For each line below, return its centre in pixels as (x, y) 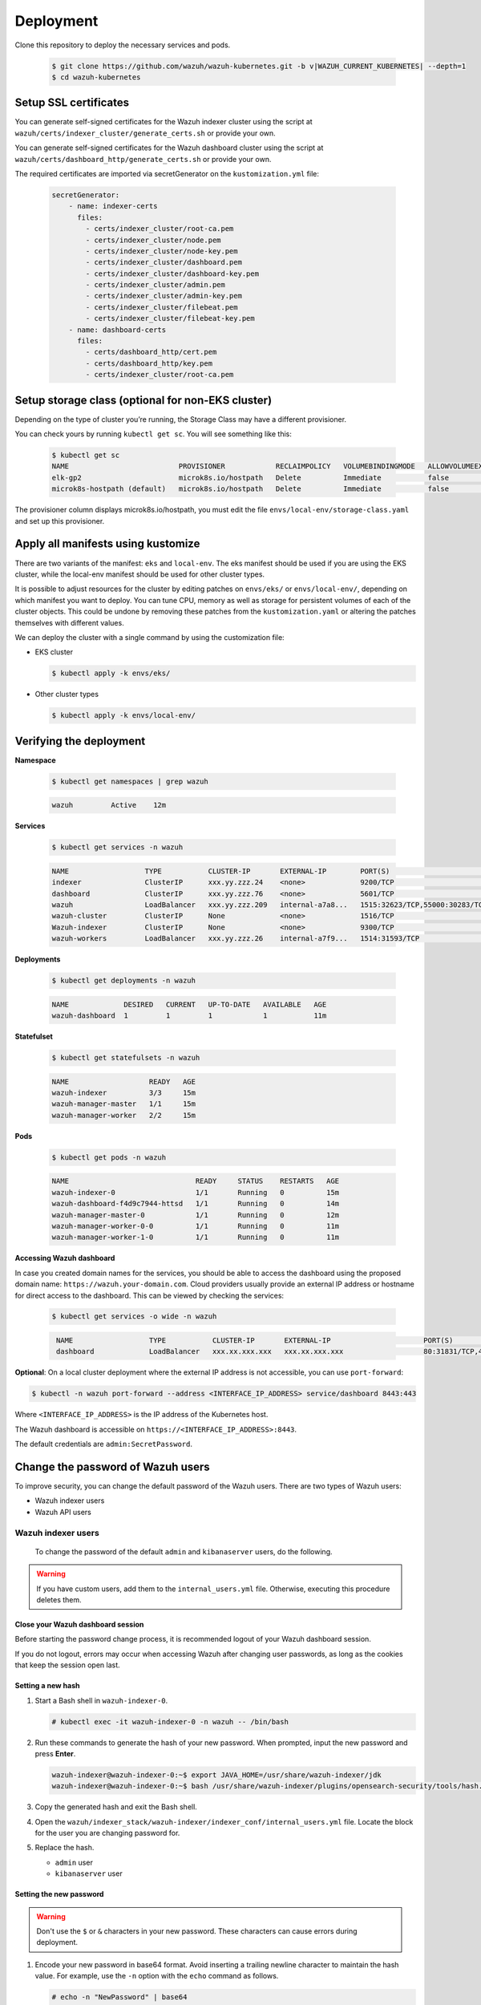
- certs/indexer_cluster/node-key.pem (162, 251)
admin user (74, 1862)
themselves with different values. (69, 622)
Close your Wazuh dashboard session (79, 1624)
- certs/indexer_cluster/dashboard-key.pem (172, 273)
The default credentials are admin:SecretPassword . (103, 1444)
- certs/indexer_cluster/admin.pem (156, 285)
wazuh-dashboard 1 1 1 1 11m (189, 1016)
